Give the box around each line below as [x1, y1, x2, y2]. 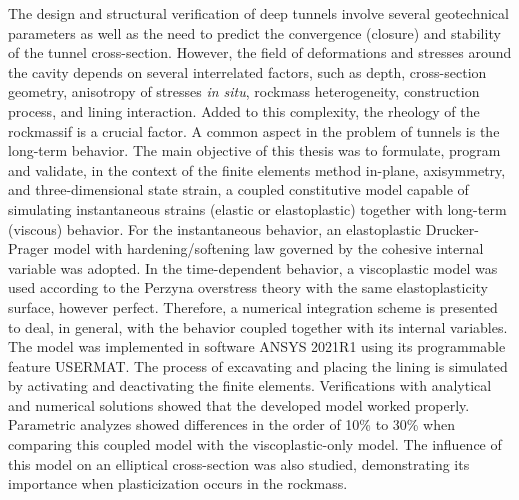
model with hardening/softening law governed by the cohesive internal [53, 238, 484, 259]
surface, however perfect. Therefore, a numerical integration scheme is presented [8, 296, 498, 317]
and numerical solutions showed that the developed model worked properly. [8, 394, 470, 415]
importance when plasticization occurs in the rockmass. [8, 473, 348, 494]
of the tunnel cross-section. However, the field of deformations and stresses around [8, 42, 512, 63]
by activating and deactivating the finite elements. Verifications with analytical [8, 375, 492, 396]
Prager [8, 238, 49, 259]
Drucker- [425, 218, 479, 239]
